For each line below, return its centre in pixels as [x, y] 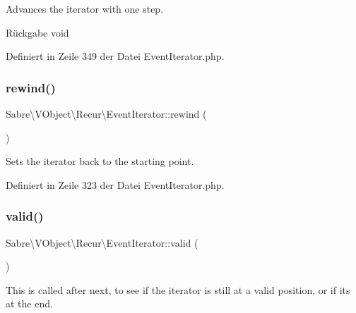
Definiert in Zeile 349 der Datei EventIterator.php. [115, 56]
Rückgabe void [37, 32]
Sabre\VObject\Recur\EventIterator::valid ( [102, 242]
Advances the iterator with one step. [85, 8]
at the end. [29, 303]
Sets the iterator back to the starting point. [100, 161]
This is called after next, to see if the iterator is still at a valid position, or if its [178, 289]
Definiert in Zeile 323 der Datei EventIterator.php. [115, 184]
